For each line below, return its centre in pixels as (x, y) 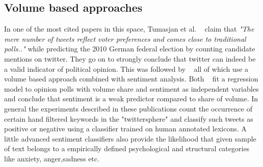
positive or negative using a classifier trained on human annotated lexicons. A (125, 129)
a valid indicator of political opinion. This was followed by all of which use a (126, 68)
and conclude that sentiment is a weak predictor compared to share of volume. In (131, 99)
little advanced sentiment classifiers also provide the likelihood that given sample (130, 138)
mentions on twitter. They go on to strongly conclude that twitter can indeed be (130, 58)
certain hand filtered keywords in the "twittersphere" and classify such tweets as (129, 118)
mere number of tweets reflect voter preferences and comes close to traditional (125, 38)
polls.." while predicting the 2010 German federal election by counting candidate (130, 49)
